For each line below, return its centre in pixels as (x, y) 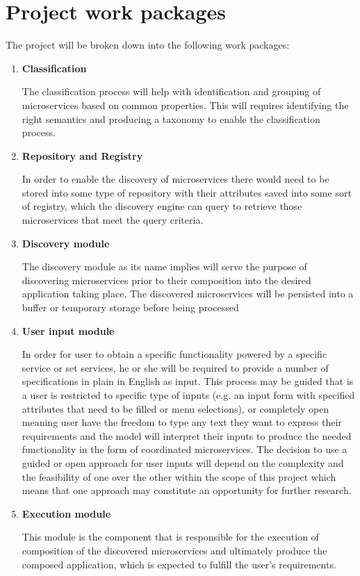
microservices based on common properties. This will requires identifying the (185, 105)
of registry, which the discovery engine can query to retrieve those (162, 206)
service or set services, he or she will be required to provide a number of (175, 367)
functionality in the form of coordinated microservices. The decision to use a (185, 449)
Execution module (66, 513)
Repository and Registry (82, 155)
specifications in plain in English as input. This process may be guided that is (188, 381)
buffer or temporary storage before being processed (130, 307)
